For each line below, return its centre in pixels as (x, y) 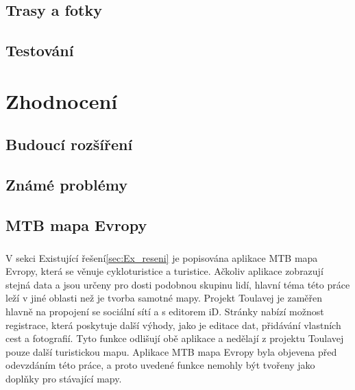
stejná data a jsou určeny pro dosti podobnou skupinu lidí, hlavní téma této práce (178, 284)
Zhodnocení (62, 100)
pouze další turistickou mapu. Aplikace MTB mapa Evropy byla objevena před (171, 351)
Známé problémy (66, 185)
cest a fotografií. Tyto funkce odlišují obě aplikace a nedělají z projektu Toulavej (175, 338)
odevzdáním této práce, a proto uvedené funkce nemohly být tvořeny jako (160, 365)
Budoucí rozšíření (69, 144)
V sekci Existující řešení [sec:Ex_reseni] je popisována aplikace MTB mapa (162, 257)
